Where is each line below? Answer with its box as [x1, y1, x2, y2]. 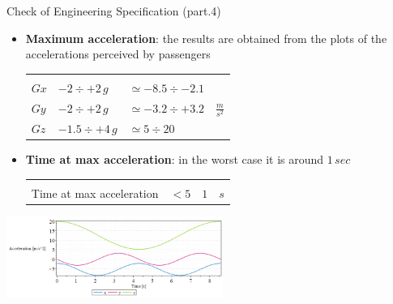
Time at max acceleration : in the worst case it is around [25, 151, 324, 168]
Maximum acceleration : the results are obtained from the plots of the [25, 29, 387, 46]
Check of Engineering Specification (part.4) [6, 2, 221, 19]
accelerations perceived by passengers [25, 45, 211, 62]
